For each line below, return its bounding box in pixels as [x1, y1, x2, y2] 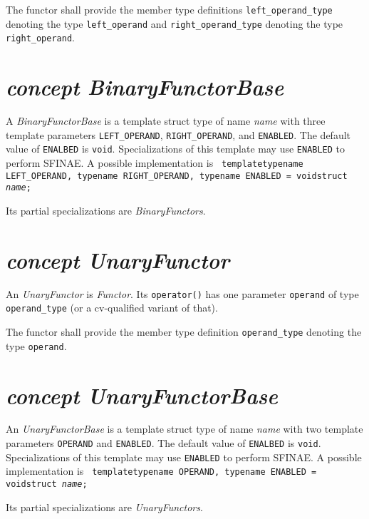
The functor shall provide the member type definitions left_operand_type [6, 2, 333, 16]
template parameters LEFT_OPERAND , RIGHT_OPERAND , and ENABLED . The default [6, 127, 351, 142]
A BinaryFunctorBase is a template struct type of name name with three [6, 113, 326, 128]
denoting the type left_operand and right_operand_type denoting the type [6, 16, 343, 31]
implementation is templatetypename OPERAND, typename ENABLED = [6, 463, 317, 478]
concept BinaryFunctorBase [6, 72, 284, 102]
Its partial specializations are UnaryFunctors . [6, 499, 203, 514]
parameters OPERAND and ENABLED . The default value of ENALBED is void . [6, 436, 321, 451]
